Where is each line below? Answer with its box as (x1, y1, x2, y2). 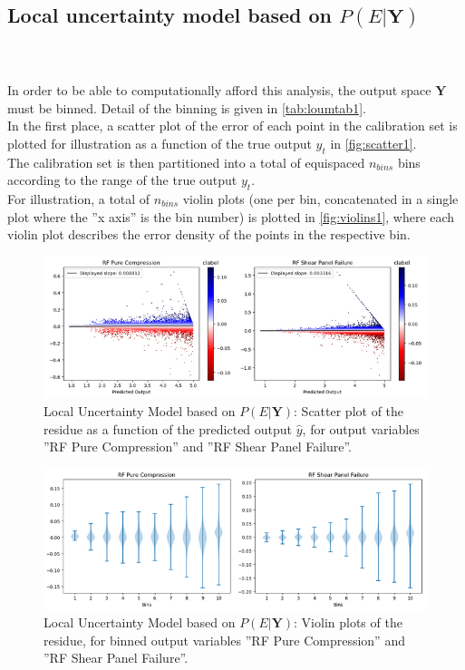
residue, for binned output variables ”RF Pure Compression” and (44, 630, 405, 649)
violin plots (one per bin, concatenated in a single (182, 189, 459, 208)
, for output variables (302, 419, 420, 438)
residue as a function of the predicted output (44, 419, 293, 438)
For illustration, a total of (7, 189, 150, 208)
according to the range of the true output (7, 170, 237, 189)
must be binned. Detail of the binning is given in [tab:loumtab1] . (7, 98, 366, 117)
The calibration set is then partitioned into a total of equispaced (7, 152, 365, 171)
